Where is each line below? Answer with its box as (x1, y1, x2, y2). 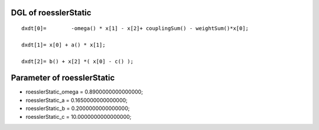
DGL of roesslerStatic (11, 8, 92, 18)
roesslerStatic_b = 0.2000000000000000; (25, 105, 130, 112)
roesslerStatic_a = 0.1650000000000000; (25, 96, 128, 104)
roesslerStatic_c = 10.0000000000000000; (25, 113, 132, 120)
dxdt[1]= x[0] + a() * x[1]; (21, 41, 106, 48)
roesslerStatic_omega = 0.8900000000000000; (25, 88, 143, 95)
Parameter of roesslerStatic (11, 73, 115, 83)
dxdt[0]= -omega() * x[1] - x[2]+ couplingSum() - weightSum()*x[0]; (21, 25, 249, 32)
